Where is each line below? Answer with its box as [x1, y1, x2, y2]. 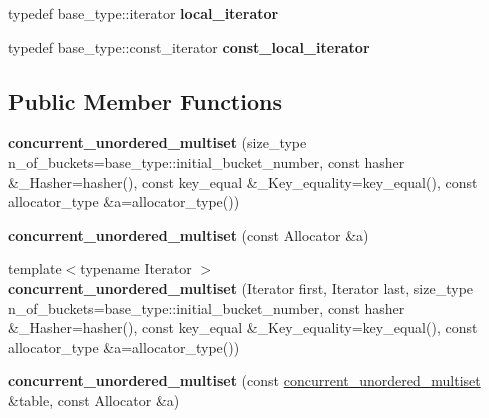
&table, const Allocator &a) [8, 389, 180, 410]
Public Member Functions [8, 85, 282, 116]
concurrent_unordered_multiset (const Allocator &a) [8, 224, 369, 245]
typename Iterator [80, 258, 192, 279]
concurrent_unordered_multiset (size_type [8, 132, 307, 153]
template [8, 258, 62, 279]
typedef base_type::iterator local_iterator [8, 3, 279, 23]
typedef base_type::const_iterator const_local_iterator [8, 36, 370, 57]
